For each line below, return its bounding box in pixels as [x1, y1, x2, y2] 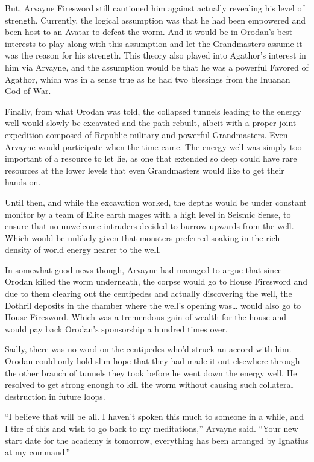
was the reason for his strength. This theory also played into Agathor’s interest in [5, 49, 306, 62]
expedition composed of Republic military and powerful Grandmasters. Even [5, 128, 288, 141]
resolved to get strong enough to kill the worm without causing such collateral [5, 378, 294, 391]
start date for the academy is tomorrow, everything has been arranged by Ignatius [5, 434, 309, 446]
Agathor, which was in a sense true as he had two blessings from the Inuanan [5, 72, 290, 85]
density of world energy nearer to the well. [5, 243, 162, 256]
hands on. [5, 176, 41, 188]
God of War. [5, 84, 51, 97]
